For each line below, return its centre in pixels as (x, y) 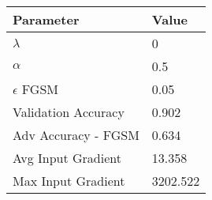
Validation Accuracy (69, 112)
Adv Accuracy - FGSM (76, 135)
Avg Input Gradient (67, 158)
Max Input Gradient (69, 181)
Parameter (46, 19)
